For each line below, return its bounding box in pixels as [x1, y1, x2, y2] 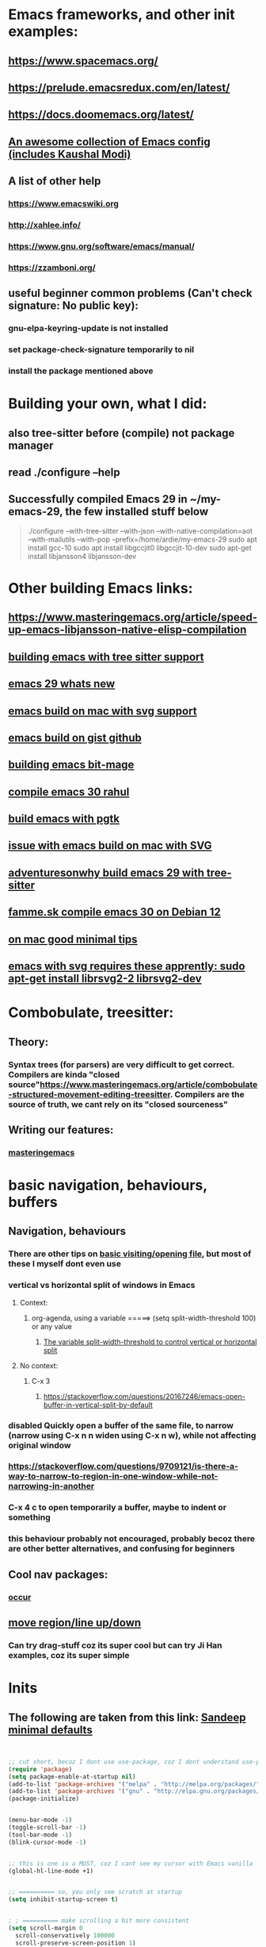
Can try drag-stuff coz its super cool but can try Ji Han [8, 1640, 223, 1651]
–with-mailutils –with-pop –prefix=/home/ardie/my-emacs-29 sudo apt [27, 534, 257, 544]
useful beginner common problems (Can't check [8, 287, 253, 300]
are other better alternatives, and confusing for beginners [8, 1543, 235, 1554]
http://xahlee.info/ [8, 219, 82, 230]
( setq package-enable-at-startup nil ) [8, 1772, 136, 1780]
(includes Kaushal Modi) [8, 147, 131, 160]
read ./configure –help [8, 465, 120, 479]
